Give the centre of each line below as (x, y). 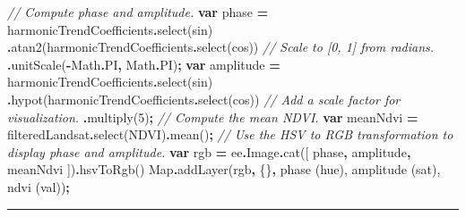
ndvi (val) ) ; (39, 186)
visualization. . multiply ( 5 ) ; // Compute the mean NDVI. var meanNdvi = (213, 117)
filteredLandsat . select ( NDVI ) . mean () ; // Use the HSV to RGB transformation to (230, 134)
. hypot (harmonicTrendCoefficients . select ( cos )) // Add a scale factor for (204, 99)
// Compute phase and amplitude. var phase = (138, 12)
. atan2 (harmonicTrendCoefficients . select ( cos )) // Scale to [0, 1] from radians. (221, 47)
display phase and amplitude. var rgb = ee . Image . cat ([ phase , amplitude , (209, 151)
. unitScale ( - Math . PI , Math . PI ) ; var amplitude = (144, 64)
